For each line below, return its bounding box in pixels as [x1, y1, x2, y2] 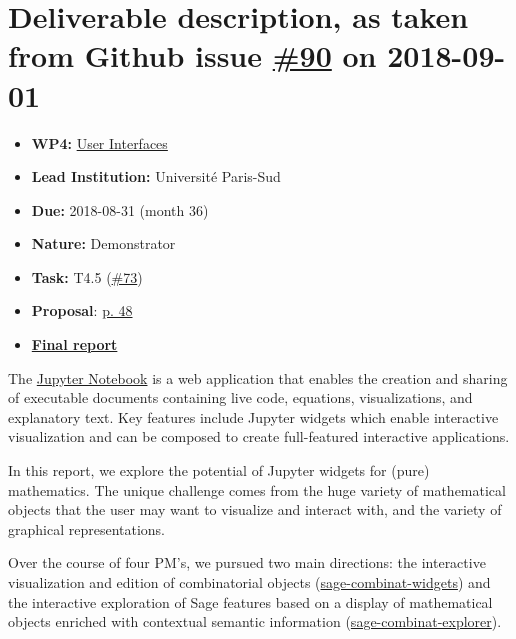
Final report [31, 334, 118, 355]
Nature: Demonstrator [31, 233, 176, 254]
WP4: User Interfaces [31, 132, 168, 153]
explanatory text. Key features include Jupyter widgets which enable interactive [8, 406, 499, 427]
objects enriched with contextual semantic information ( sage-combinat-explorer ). [8, 611, 502, 632]
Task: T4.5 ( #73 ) [31, 266, 143, 287]
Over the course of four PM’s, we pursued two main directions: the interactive [8, 552, 486, 573]
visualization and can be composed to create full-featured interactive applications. [8, 426, 510, 447]
